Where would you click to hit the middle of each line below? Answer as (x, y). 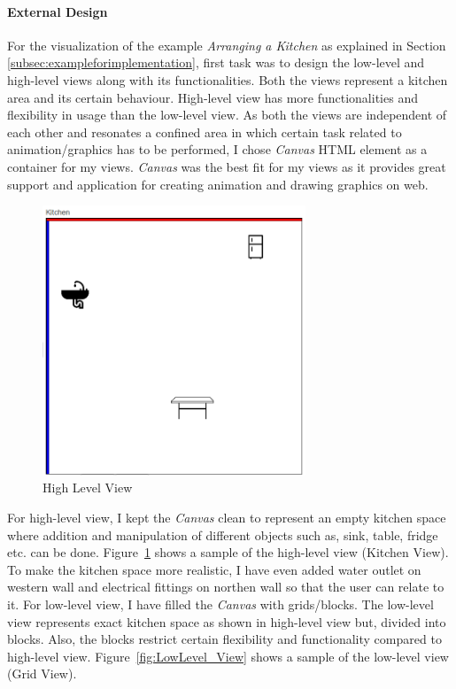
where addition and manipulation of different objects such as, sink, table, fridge (223, 534)
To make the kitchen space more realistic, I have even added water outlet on (214, 569)
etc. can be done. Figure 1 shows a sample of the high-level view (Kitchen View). (228, 552)
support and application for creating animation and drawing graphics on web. (218, 184)
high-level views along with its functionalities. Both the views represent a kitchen (228, 79)
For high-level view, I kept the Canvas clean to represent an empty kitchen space (227, 517)
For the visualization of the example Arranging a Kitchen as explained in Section (227, 45)
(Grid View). (42, 674)
